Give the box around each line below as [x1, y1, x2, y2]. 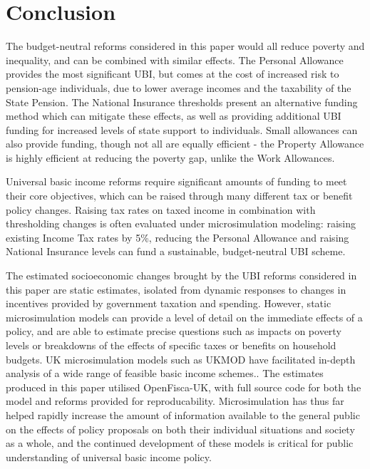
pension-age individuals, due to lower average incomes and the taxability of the [6, 80, 351, 95]
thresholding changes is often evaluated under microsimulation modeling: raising [6, 216, 356, 231]
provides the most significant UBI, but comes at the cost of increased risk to [6, 66, 339, 81]
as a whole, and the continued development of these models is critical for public [6, 435, 354, 450]
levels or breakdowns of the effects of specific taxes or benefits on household [6, 338, 336, 352]
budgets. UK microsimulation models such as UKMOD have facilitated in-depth [6, 351, 356, 366]
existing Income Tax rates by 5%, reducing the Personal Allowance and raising [6, 230, 349, 244]
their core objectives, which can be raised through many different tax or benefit [6, 188, 353, 203]
